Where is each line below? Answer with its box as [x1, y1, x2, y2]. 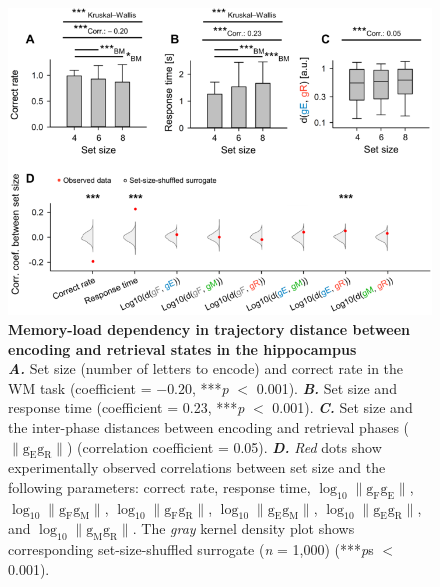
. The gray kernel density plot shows [132, 518, 355, 539]
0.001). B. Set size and [256, 377, 397, 398]
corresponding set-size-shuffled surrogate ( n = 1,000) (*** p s [8, 539, 374, 560]
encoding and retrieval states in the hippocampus [8, 338, 357, 359]
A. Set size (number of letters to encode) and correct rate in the [8, 358, 404, 379]
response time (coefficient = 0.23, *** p [8, 397, 245, 418]
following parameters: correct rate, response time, [8, 476, 311, 497]
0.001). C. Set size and [272, 397, 413, 418]
